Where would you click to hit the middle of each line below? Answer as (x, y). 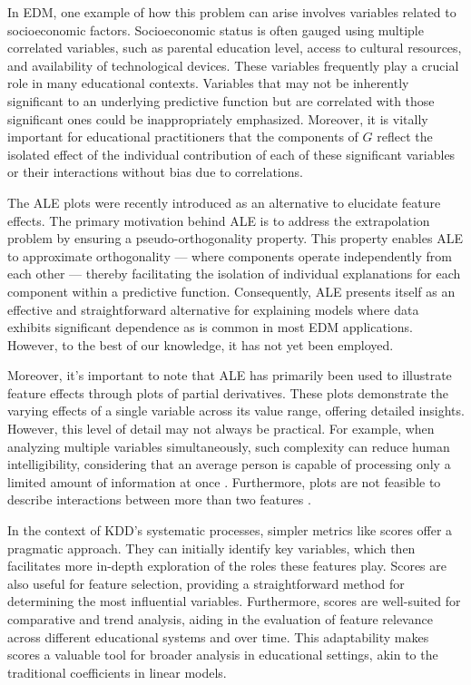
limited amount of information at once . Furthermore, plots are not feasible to (224, 481)
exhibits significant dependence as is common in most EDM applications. (210, 327)
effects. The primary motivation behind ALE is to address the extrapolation (219, 220)
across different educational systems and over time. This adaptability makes (218, 636)
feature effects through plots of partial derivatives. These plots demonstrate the (228, 392)
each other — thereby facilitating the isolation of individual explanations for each (234, 274)
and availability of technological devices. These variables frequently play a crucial (233, 65)
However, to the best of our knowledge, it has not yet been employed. (201, 344)
